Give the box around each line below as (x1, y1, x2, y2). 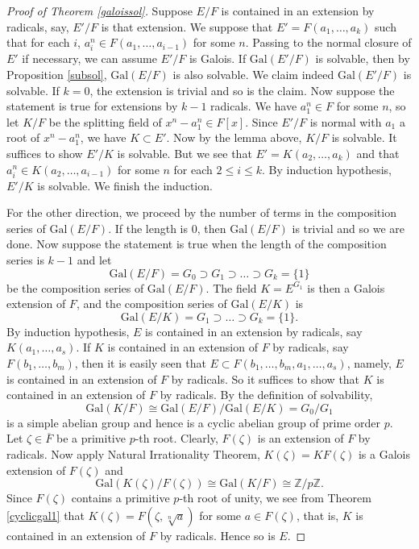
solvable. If (6, 81, 60, 98)
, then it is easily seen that (74, 355, 206, 371)
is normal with (309, 113, 382, 130)
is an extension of (257, 430, 344, 447)
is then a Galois (307, 279, 385, 296)
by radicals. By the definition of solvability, (160, 386, 373, 403)
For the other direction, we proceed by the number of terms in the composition (6, 204, 396, 221)
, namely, (346, 355, 392, 371)
